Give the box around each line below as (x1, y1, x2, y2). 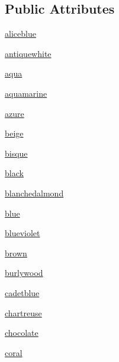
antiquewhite (5, 47, 52, 59)
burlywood (5, 266, 43, 279)
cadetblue (5, 286, 40, 299)
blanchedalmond (5, 186, 64, 199)
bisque (5, 147, 28, 159)
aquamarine (5, 87, 47, 99)
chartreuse (5, 306, 42, 319)
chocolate (5, 326, 38, 339)
